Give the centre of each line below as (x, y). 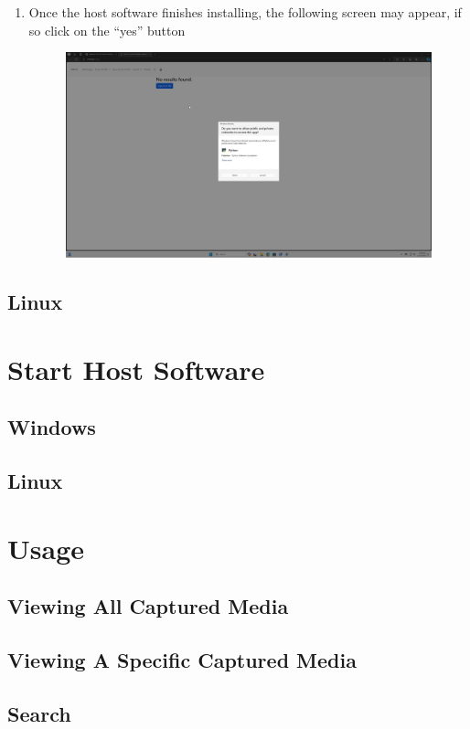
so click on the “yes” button (107, 30)
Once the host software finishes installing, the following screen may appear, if (245, 12)
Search (39, 713)
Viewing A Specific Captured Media (182, 660)
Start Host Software (136, 369)
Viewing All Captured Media (148, 606)
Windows (52, 427)
